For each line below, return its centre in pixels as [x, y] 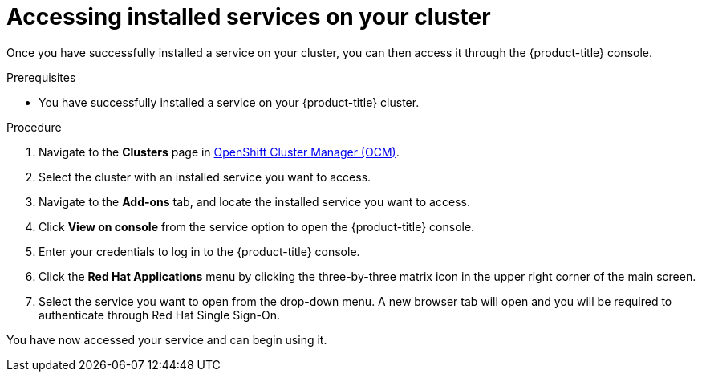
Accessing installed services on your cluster [249, 17]
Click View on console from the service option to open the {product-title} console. [257, 226]
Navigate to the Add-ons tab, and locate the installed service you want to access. [254, 201]
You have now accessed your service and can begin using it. [167, 339]
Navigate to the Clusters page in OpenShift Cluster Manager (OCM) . [219, 152]
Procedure [34, 127]
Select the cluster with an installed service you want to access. [205, 177]
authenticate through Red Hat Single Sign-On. [159, 315]
